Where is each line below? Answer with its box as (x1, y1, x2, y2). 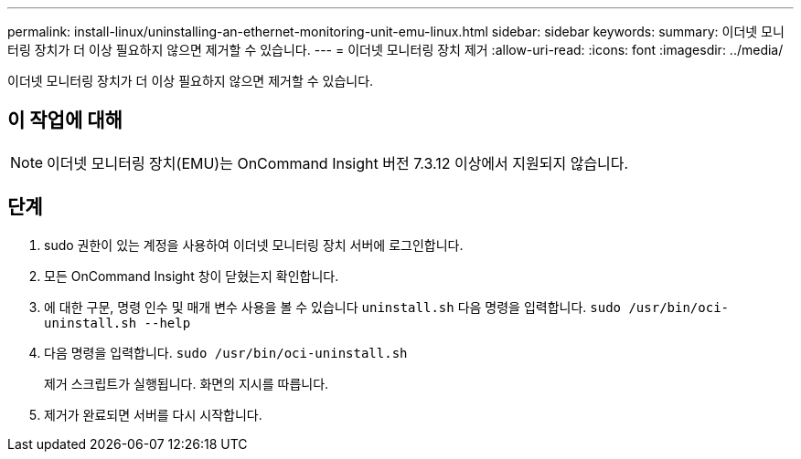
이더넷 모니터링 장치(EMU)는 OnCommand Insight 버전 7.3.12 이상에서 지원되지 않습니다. (47, 153, 629, 172)
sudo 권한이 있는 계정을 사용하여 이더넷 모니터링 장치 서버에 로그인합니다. (44, 236, 464, 253)
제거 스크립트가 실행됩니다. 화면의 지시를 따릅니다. (44, 375, 329, 391)
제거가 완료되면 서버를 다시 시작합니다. (44, 406, 262, 422)
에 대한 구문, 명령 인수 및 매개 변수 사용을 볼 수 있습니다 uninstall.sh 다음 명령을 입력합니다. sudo (44, 298, 621, 315)
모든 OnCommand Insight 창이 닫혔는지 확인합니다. (44, 267, 339, 284)
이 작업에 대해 (7, 109, 123, 132)
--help (144, 315, 191, 330)
